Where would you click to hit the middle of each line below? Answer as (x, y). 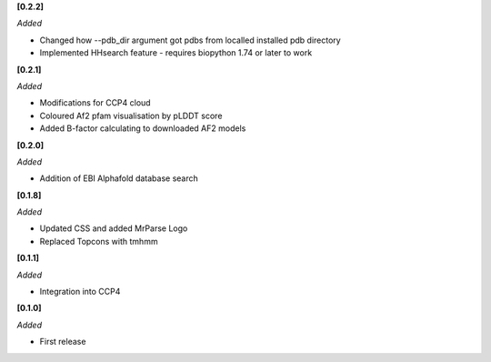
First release (63, 342)
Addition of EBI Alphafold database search (119, 178)
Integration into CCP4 (80, 292)
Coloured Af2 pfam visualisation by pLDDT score (131, 116)
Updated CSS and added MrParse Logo (114, 228)
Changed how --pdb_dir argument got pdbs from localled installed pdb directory (190, 40)
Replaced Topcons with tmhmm (99, 241)
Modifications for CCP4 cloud (95, 103)
